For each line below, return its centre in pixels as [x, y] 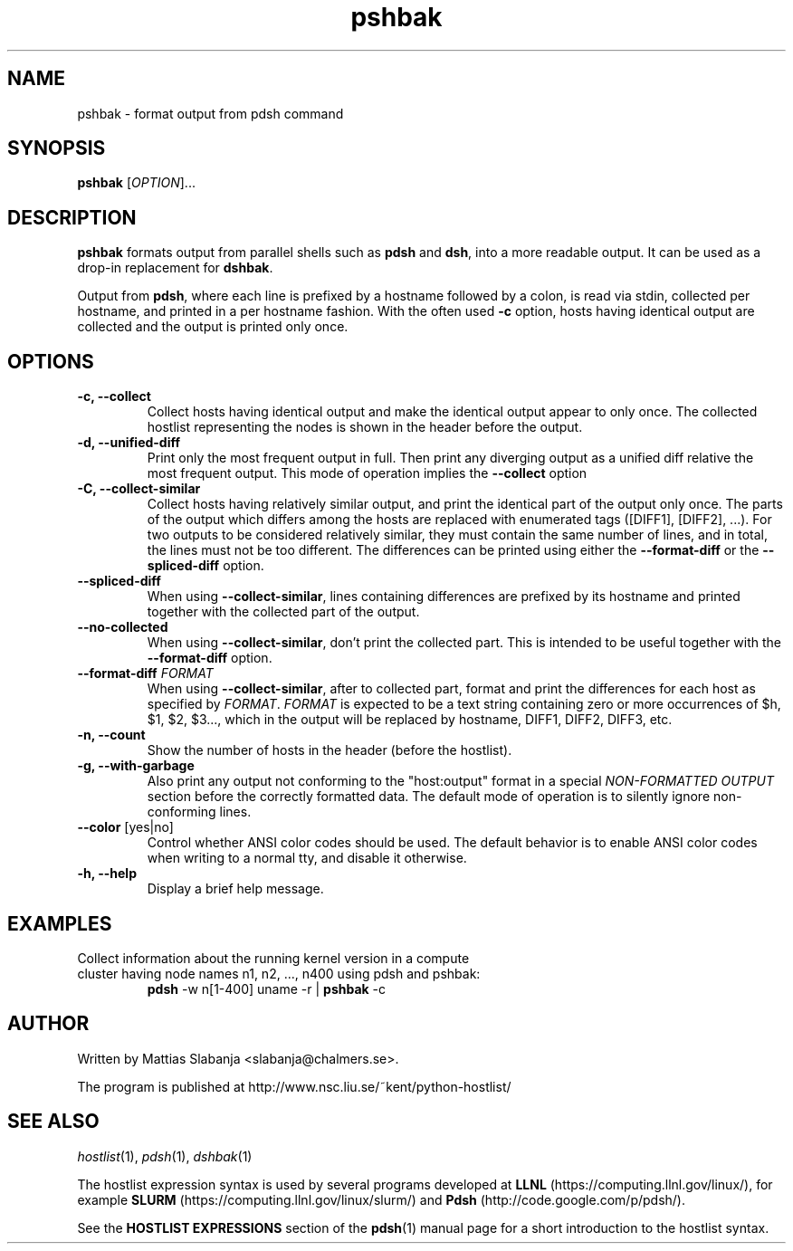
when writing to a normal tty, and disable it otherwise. [307, 858]
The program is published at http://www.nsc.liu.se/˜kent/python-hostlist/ [294, 1086]
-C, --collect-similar [139, 489]
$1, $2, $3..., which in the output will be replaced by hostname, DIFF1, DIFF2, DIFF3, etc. [410, 720]
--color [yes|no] [125, 827]
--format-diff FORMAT [145, 673]
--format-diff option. [210, 658]
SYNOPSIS [57, 148]
